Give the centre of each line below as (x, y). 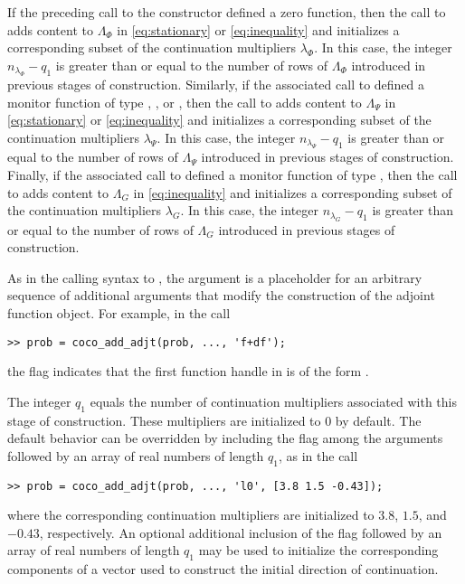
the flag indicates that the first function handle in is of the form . (188, 371)
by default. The (378, 420)
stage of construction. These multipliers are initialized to (164, 420)
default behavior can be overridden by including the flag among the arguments (225, 438)
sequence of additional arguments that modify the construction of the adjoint (221, 295)
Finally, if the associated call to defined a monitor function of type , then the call (232, 174)
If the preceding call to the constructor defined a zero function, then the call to (227, 12)
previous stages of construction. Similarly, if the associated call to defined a (216, 85)
